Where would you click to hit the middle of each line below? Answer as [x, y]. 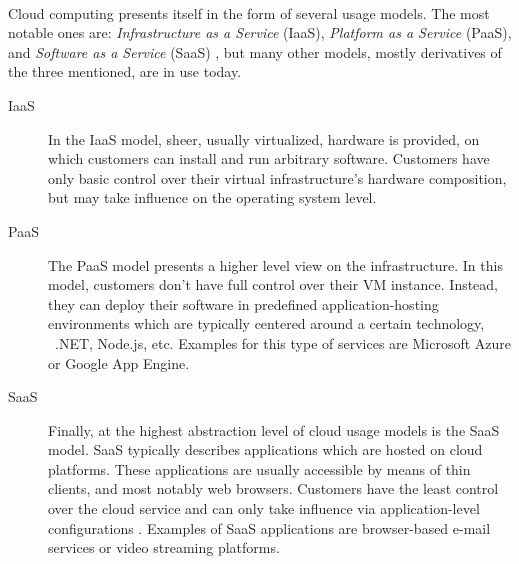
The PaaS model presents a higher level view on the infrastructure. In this [275, 264]
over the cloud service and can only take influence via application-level [264, 508]
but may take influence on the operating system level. [212, 197]
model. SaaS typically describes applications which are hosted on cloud [265, 449]
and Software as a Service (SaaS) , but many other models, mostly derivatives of [255, 51]
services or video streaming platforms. [164, 547]
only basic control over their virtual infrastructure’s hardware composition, [277, 177]
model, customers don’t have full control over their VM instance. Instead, [273, 284]
